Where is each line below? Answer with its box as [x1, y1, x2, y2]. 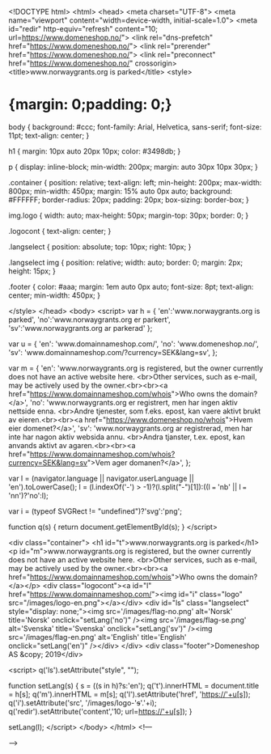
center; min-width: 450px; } [8, 290, 101, 300]
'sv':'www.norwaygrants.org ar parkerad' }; [8, 323, 153, 333]
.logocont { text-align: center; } [8, 226, 112, 235]
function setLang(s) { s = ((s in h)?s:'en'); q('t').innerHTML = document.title [8, 680, 260, 690]
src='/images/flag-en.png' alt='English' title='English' [8, 632, 187, 642]
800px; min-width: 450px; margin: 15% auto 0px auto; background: [8, 186, 233, 196]
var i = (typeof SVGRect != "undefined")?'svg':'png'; [8, 506, 183, 516]
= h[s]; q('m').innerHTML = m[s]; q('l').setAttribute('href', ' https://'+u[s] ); [8, 689, 251, 699]
